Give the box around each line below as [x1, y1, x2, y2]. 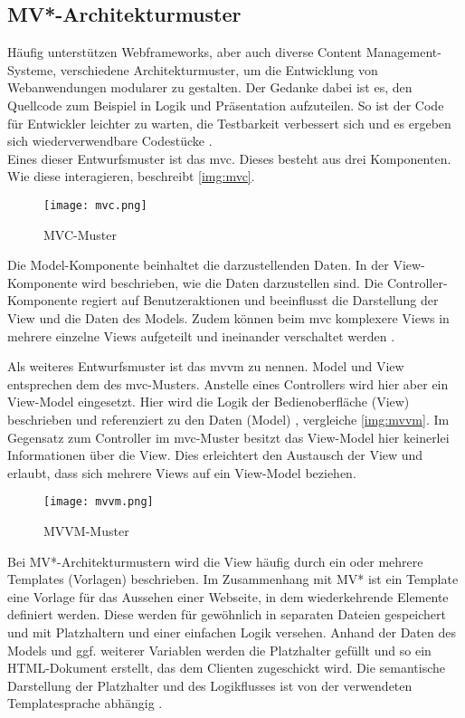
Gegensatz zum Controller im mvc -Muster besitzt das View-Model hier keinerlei [7, 427, 450, 446]
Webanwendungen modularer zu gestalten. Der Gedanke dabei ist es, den [7, 78, 413, 97]
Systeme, [7, 60, 57, 79]
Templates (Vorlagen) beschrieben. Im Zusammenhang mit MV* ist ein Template [7, 570, 459, 589]
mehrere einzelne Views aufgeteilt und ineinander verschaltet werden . [7, 326, 395, 345]
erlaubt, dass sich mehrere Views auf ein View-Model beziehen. [7, 463, 356, 482]
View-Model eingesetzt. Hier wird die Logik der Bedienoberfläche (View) [7, 392, 410, 411]
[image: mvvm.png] [43, 495, 154, 509]
